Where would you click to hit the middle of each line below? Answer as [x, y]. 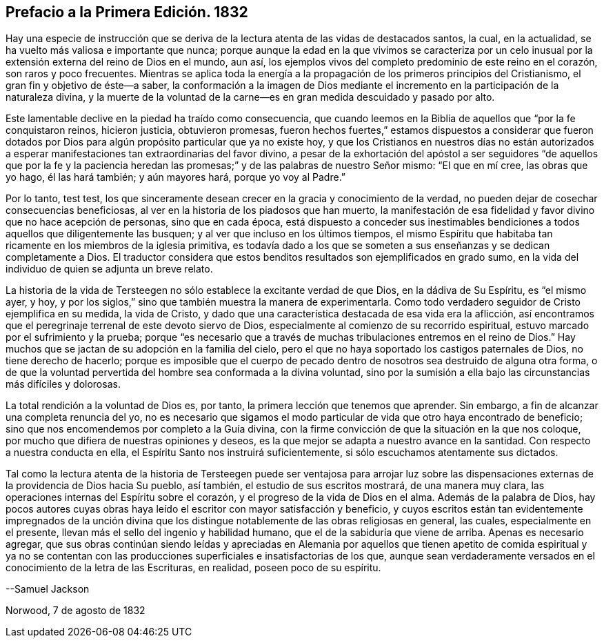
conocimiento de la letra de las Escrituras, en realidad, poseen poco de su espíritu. [193, 568]
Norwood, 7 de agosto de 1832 [75, 611]
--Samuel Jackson [48, 589]
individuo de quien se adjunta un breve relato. [109, 269]
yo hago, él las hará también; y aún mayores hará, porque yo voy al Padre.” [176, 177]
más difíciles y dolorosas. [63, 384]
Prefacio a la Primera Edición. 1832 [127, 12]
